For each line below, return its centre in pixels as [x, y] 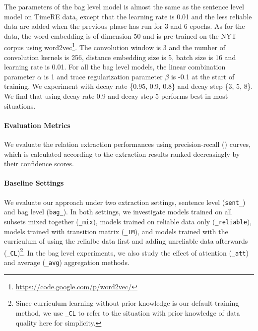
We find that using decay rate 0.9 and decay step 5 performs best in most [116, 96]
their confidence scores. [39, 164]
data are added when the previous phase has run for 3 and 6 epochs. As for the [125, 26]
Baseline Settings [34, 183]
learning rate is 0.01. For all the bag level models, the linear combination [115, 67]
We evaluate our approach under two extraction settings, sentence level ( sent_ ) [125, 202]
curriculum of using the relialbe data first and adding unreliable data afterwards [126, 241]
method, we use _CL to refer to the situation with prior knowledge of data [128, 312]
